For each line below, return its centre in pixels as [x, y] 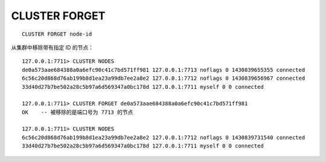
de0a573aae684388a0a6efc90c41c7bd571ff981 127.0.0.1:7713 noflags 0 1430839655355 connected [164, 70]
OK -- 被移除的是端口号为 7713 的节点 [78, 112]
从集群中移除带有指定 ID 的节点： [52, 47]
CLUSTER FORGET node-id [57, 34]
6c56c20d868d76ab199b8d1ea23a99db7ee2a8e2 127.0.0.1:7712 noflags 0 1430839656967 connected [164, 78]
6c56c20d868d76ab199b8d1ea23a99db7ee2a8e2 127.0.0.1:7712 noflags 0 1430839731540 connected [164, 137]
